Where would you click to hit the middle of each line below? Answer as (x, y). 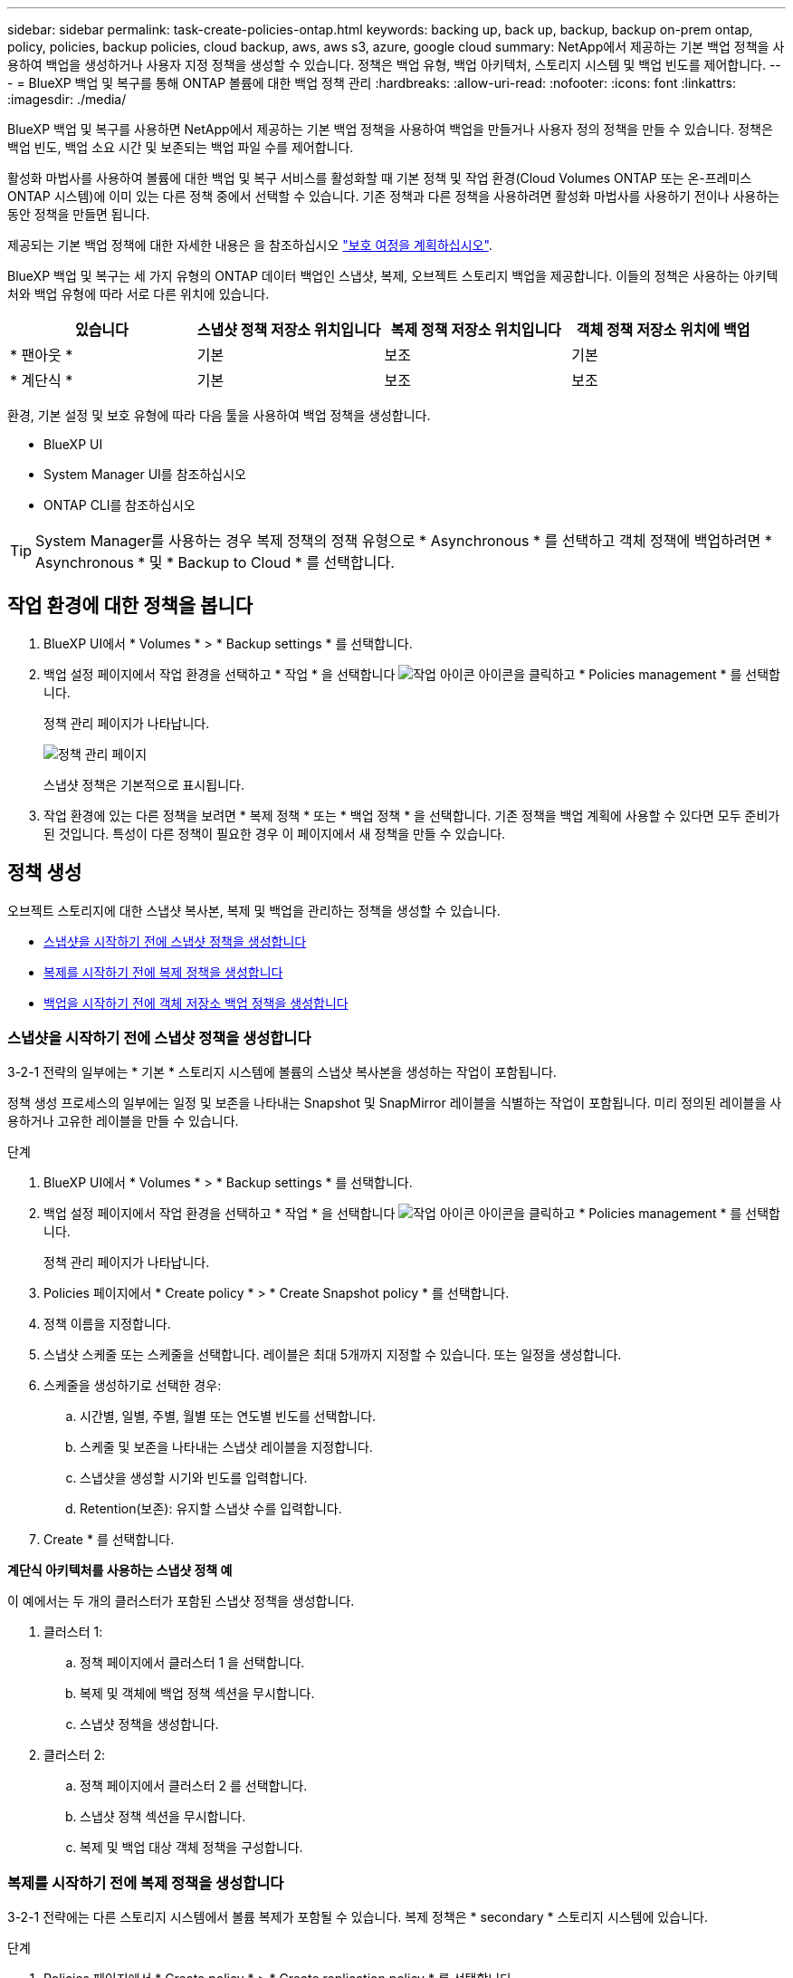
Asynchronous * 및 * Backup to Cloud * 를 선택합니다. (215, 562)
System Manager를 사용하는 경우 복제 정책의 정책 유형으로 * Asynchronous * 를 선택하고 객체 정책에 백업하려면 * (404, 541)
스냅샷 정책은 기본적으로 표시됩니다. (144, 784)
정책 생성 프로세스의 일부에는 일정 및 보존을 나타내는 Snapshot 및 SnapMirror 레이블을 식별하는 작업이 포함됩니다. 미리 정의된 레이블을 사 (395, 1103)
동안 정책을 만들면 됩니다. (79, 214)
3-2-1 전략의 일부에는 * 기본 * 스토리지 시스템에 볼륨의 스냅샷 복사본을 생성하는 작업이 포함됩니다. (282, 1072)
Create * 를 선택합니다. (109, 1540)
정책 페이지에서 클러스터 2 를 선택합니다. (194, 1786)
